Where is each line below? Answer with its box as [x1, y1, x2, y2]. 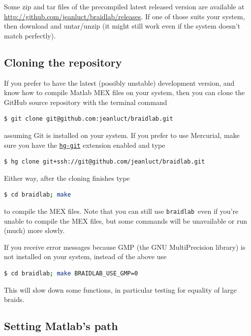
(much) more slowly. [4, 225, 65, 235]
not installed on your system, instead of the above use [4, 251, 167, 262]
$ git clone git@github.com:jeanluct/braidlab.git [4, 115, 173, 123]
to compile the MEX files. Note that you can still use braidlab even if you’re [4, 205, 239, 216]
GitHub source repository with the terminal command [4, 97, 167, 107]
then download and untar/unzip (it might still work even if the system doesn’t [4, 21, 241, 31]
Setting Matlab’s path [4, 318, 118, 334]
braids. [4, 294, 25, 304]
